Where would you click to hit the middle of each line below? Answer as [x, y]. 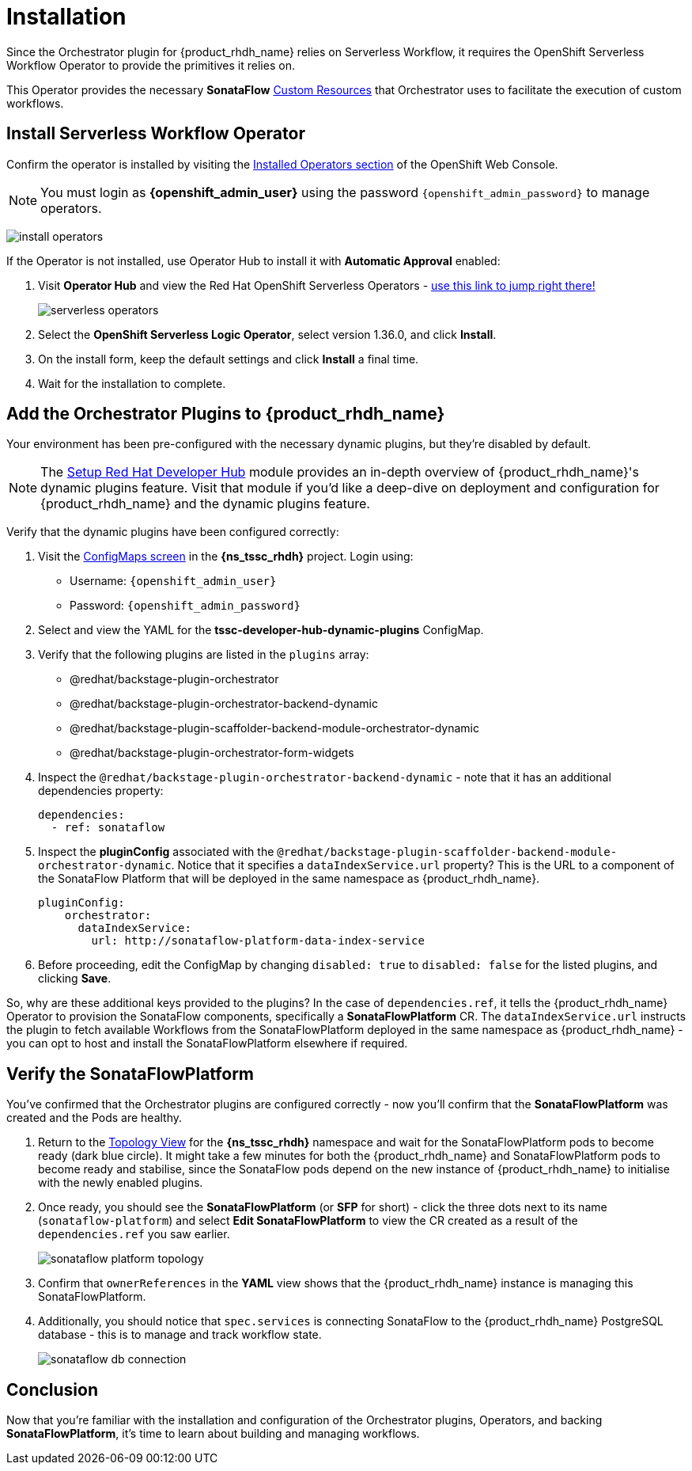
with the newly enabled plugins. [121, 1183]
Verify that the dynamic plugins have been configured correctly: [173, 532]
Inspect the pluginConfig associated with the [156, 852]
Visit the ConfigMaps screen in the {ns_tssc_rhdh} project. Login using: [226, 557]
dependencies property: [101, 791]
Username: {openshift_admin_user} [173, 581]
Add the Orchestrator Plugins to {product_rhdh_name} [226, 414]
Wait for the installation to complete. [132, 383]
